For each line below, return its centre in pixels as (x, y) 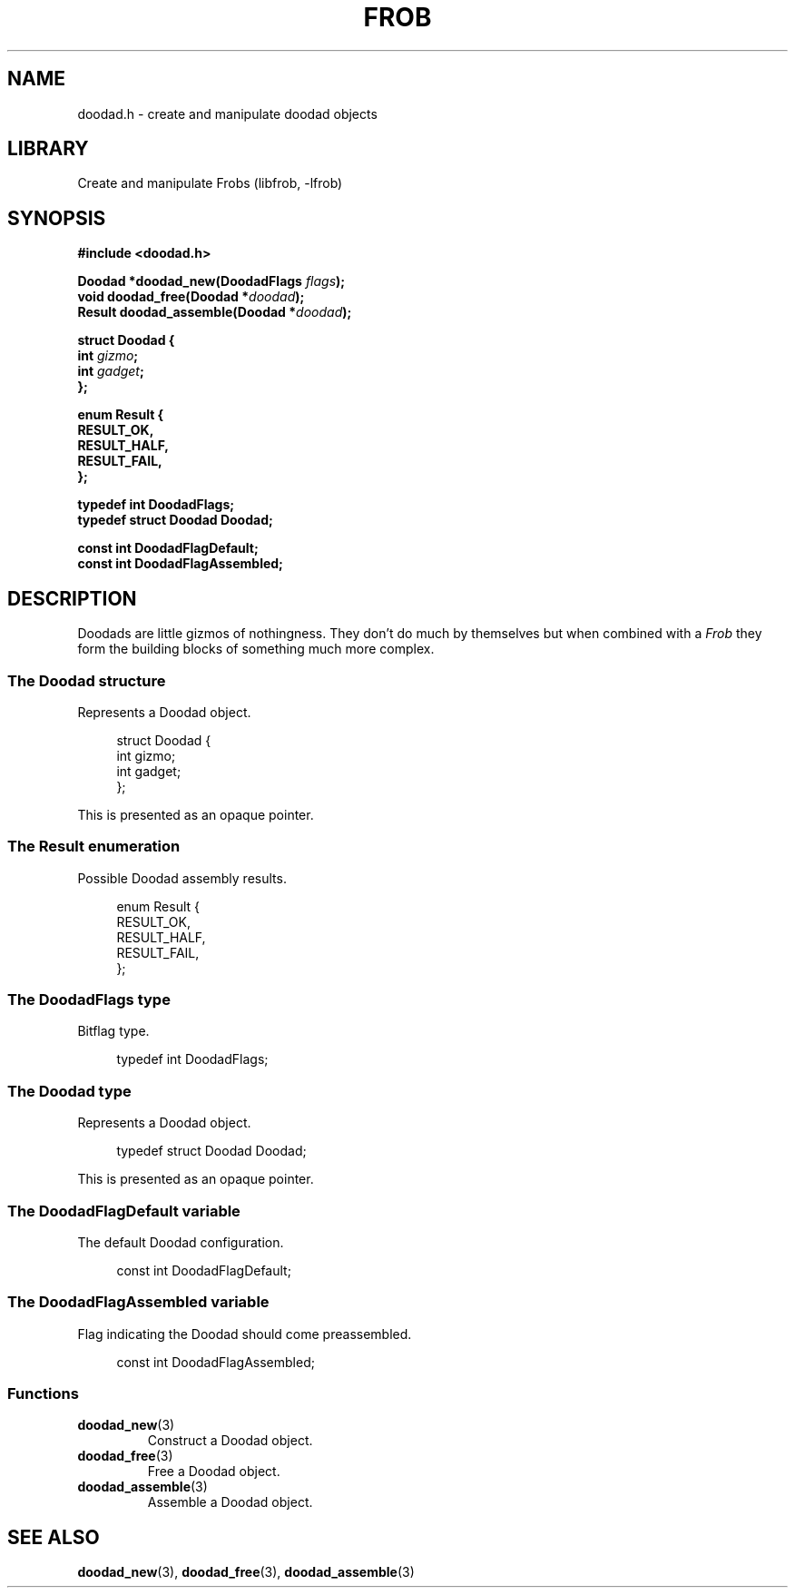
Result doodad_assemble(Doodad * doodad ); (215, 312)
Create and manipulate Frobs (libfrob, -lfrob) (210, 183)
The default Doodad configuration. (181, 1242)
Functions (43, 1393)
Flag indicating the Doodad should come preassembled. (245, 1334)
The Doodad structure (87, 680)
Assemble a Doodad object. (230, 1502)
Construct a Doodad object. (230, 1441)
